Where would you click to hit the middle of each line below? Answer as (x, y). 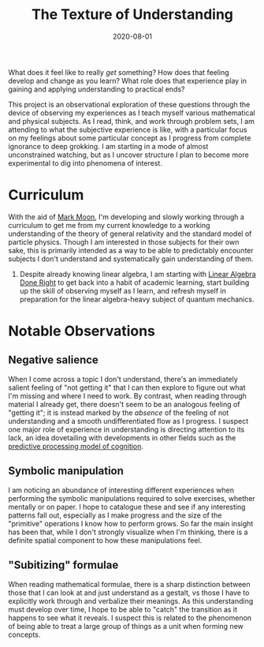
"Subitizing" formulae (63, 565)
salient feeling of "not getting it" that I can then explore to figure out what (127, 387)
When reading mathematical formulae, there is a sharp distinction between (129, 584)
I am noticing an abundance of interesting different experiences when (121, 490)
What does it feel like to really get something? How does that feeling (119, 72)
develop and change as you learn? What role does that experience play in (127, 80)
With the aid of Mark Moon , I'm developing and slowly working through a (126, 217)
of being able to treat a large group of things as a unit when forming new (126, 626)
